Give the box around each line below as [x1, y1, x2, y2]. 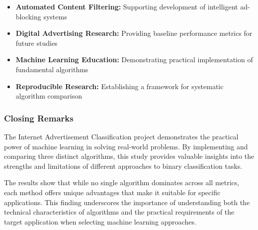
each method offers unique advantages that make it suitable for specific [4, 187, 221, 197]
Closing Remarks [4, 112, 74, 124]
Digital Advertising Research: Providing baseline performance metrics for [15, 28, 253, 38]
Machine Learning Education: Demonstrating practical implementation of [15, 54, 253, 65]
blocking [15, 11, 41, 21]
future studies [15, 37, 58, 48]
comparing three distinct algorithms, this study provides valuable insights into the [4, 151, 255, 161]
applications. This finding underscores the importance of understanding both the [4, 197, 250, 207]
